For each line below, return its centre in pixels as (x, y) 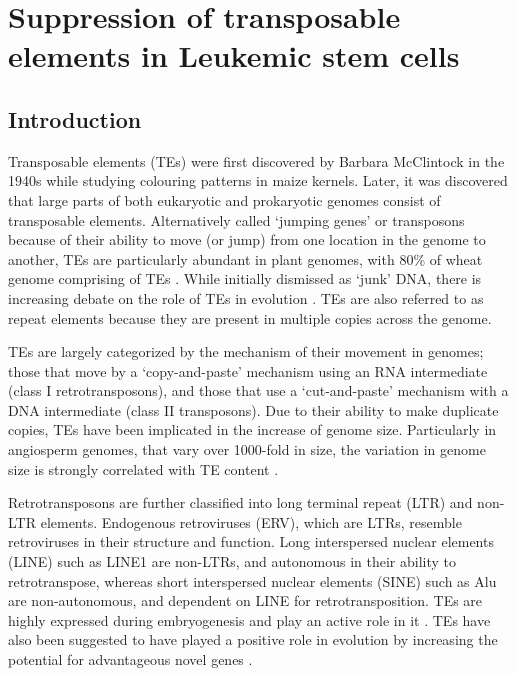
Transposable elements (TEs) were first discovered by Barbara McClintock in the (256, 160)
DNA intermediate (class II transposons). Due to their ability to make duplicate (253, 409)
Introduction (75, 118)
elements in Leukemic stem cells (234, 55)
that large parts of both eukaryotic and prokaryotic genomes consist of (224, 199)
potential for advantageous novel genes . (130, 659)
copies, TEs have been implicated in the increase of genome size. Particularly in (252, 429)
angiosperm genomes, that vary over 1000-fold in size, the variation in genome (247, 449)
